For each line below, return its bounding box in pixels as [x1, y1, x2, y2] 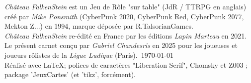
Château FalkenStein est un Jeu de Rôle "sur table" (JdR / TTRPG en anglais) [4, 1, 247, 11]
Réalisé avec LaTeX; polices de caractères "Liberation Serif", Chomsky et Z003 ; [4, 59, 248, 70]
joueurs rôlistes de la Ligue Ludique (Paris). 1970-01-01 [4, 49, 174, 60]
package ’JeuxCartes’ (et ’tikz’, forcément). [4, 69, 136, 80]
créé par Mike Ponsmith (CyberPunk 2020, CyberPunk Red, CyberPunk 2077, [4, 11, 244, 21]
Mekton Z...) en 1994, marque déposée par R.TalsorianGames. [4, 21, 193, 31]
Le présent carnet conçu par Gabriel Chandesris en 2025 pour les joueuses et [4, 40, 238, 50]
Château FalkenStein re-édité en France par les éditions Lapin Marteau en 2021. [4, 30, 247, 41]
